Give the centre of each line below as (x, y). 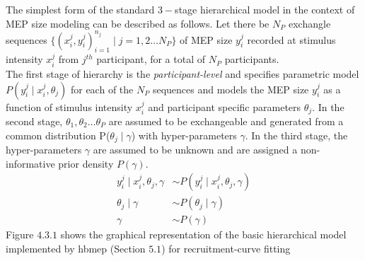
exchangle (309, 23)
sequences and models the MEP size (231, 89)
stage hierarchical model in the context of (265, 9)
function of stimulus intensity (69, 106)
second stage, (34, 121)
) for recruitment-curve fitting (226, 248)
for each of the (102, 89)
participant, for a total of (151, 59)
